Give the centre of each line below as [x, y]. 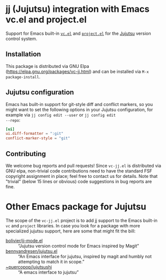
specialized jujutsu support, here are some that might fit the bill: [71, 231]
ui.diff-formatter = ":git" [35, 134]
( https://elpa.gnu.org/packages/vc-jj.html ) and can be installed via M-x [77, 71]
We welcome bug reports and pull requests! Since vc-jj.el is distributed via [83, 166]
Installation [23, 54]
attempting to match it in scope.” [51, 262]
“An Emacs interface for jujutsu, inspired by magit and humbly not [85, 256]
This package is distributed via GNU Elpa [48, 66]
